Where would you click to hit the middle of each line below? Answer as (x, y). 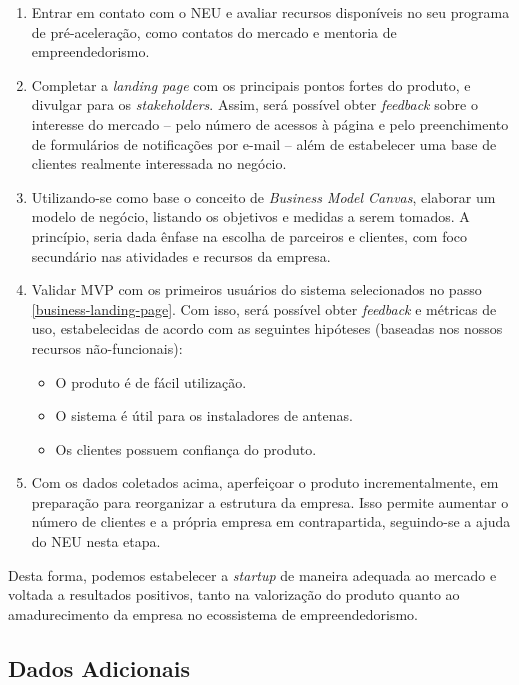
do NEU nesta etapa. (96, 541)
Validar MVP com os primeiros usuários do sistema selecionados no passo (256, 289)
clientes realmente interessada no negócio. (159, 163)
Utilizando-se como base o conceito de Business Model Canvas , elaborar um (263, 196)
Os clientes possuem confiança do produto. (186, 448)
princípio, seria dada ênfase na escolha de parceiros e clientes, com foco (249, 235)
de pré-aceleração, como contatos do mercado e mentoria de (214, 31)
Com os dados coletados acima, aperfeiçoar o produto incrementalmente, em (265, 482)
